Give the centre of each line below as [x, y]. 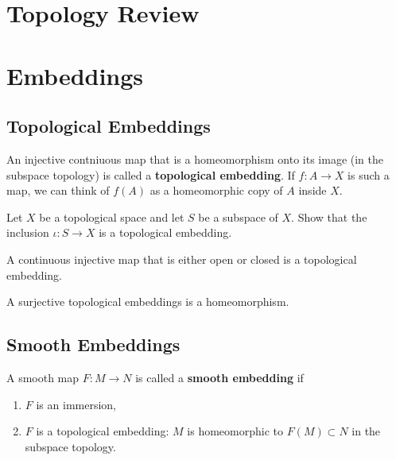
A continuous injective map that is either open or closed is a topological [182, 259]
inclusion [28, 232]
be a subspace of [238, 216]
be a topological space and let [112, 216]
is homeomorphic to [235, 431]
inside [313, 190]
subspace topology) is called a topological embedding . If [151, 174]
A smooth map [43, 377]
